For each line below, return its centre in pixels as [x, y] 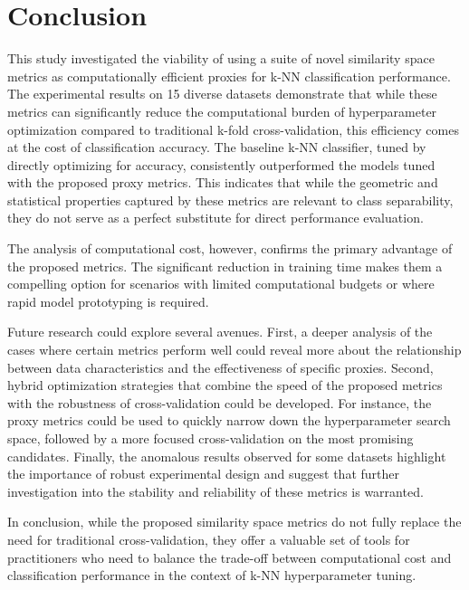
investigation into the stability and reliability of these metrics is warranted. [215, 491]
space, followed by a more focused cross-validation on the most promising [211, 438]
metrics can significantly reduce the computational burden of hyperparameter [222, 111]
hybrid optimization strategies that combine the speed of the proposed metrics [225, 385]
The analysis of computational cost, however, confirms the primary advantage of [230, 248]
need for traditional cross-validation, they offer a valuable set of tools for [209, 539]
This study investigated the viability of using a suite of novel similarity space [221, 58]
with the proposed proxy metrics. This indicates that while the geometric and [223, 182]
